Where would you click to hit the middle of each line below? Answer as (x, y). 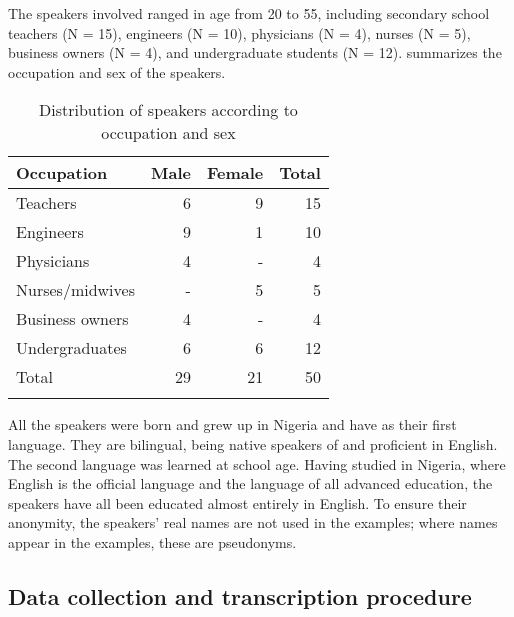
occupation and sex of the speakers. (117, 71)
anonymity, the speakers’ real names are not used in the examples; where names (253, 522)
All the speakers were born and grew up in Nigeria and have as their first (232, 424)
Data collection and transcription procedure (240, 595)
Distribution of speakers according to (168, 110)
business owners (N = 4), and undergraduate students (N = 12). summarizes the (255, 52)
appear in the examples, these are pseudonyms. (152, 541)
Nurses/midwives (75, 290)
